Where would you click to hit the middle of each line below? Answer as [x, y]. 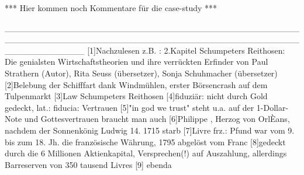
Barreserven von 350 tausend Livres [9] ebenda [88, 164]
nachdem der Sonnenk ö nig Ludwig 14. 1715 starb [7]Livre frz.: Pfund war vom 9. [150, 130]
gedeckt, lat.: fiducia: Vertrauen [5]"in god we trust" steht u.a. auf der [129, 107]
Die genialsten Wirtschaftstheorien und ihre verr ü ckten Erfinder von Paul [137, 62]
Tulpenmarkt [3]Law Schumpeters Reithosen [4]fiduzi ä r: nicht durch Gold [136, 96]
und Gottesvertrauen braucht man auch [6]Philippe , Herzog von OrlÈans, [157, 119]
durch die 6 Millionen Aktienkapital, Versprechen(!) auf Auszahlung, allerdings [146, 153]
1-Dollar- [272, 107]
